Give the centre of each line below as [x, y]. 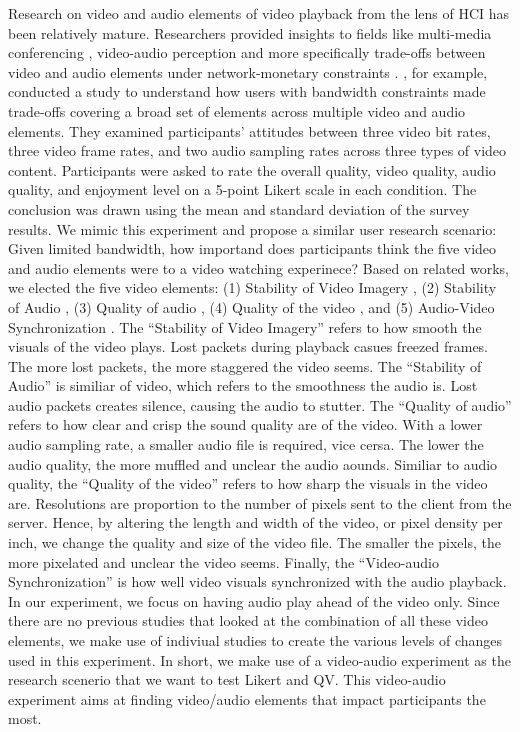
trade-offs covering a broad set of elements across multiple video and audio [237, 110]
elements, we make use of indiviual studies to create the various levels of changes [255, 640]
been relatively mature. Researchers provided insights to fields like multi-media [250, 32]
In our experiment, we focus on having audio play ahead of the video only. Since [254, 600]
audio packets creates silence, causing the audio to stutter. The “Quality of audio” [260, 404]
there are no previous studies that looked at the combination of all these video [248, 620]
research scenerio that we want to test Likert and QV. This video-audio [227, 679]
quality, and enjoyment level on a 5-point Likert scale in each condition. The [242, 189]
